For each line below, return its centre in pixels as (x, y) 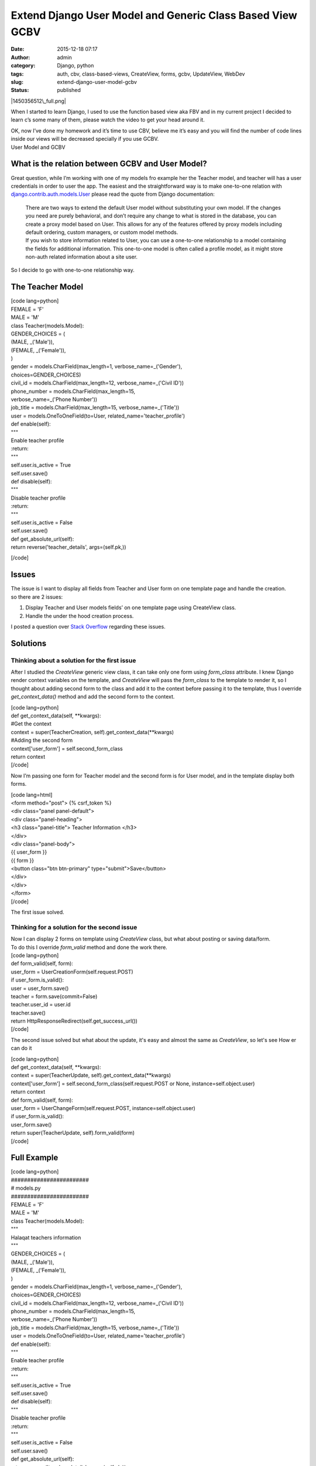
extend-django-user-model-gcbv (97, 82)
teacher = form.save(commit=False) (54, 996)
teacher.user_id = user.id (41, 1005)
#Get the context (31, 724)
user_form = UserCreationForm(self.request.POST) (72, 972)
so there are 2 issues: (37, 597)
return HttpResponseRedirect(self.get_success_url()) (74, 1021)
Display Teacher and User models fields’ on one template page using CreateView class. (131, 608)
